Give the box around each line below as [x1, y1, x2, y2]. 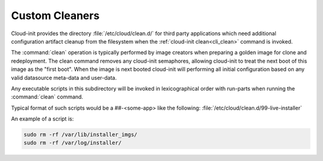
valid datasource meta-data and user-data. [11, 74, 117, 81]
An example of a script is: [11, 115, 74, 122]
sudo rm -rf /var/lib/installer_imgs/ [23, 131, 138, 138]
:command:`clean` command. [11, 93, 84, 101]
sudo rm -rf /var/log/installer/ [23, 140, 122, 146]
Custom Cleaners [11, 9, 100, 22]
